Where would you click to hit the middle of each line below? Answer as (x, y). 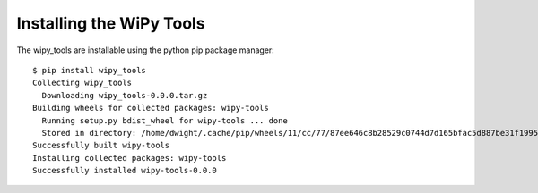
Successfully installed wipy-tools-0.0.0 (125, 171)
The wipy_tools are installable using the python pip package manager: (146, 50)
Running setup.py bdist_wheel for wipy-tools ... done (165, 120)
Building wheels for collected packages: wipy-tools (151, 108)
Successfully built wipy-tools (101, 146)
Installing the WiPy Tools (111, 23)
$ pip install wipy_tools (90, 70)
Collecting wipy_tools (82, 83)
